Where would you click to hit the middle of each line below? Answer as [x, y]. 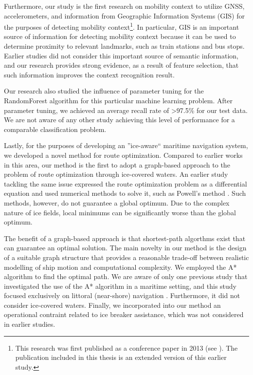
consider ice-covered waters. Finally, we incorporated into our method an [112, 305]
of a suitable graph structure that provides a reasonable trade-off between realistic [126, 257]
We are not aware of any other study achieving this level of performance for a [119, 120]
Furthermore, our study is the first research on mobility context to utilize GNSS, [124, 6]
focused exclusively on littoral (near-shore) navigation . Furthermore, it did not [122, 295]
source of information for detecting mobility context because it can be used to [120, 36]
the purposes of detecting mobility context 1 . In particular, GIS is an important [122, 26]
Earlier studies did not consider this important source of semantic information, [121, 55]
